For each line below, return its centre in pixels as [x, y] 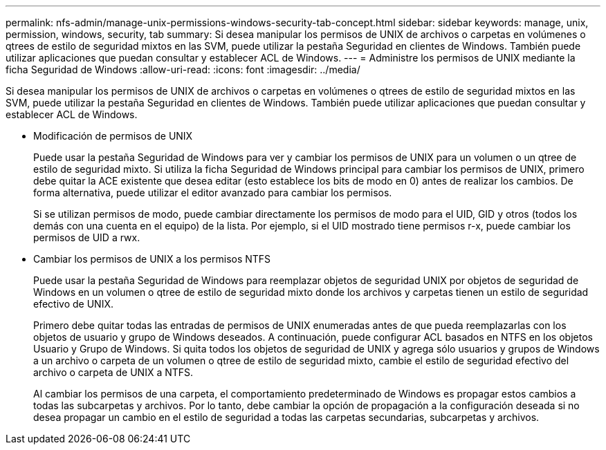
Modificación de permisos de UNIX [113, 136]
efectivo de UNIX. [73, 304]
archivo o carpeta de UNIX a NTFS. [113, 372]
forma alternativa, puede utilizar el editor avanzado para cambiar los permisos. [213, 193]
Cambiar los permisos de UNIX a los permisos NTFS [152, 259]
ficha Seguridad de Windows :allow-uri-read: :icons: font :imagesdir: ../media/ [183, 69]
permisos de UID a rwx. [87, 237]
